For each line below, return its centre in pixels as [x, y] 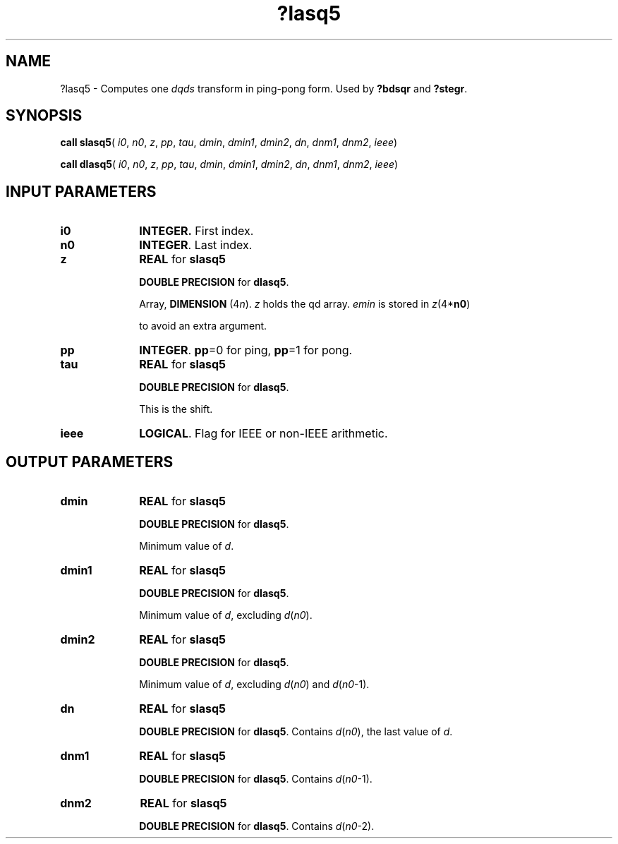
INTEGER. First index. [196, 231]
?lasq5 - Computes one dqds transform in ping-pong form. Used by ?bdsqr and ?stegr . [264, 88]
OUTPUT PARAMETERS [90, 462]
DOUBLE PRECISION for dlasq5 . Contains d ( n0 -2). [257, 826]
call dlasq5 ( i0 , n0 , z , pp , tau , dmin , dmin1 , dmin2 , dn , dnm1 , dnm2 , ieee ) [229, 164]
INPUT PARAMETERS [81, 191]
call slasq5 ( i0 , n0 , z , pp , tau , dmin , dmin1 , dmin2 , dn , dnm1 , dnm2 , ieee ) [229, 143]
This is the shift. [176, 409]
